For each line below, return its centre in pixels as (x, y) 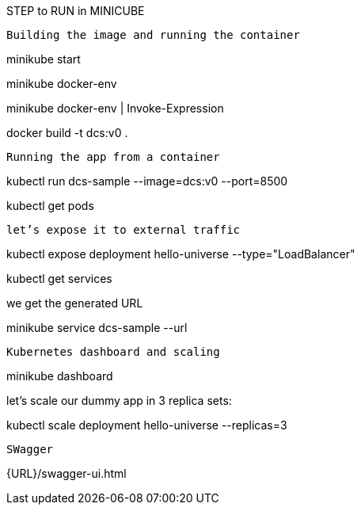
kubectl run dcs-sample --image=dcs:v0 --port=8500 (147, 181)
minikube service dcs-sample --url (97, 328)
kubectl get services (59, 278)
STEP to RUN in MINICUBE (76, 11)
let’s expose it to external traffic (123, 230)
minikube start (44, 59)
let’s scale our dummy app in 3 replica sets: (119, 400)
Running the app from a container (113, 157)
